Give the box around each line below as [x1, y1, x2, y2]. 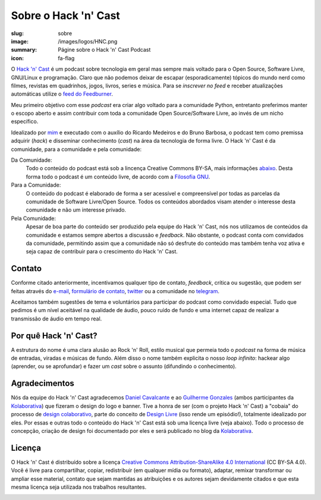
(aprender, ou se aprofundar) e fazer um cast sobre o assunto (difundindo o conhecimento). [11, 363, 237, 370]
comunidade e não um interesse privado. [26, 206, 127, 213]
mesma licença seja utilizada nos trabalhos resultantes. [11, 483, 147, 490]
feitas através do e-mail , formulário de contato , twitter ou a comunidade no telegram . [11, 287, 220, 294]
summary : [11, 46, 37, 54]
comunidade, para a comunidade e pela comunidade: [11, 146, 142, 153]
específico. [11, 118, 39, 125]
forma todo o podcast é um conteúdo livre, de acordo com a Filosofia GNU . [26, 173, 210, 180]
